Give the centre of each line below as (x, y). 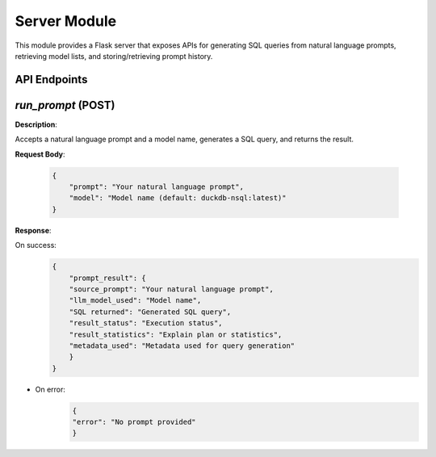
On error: (50, 389)
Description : (36, 124)
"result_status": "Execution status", (146, 323)
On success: (36, 245)
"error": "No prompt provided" (134, 422)
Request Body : (40, 154)
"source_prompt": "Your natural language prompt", (171, 289)
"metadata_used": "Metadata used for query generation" (182, 346)
